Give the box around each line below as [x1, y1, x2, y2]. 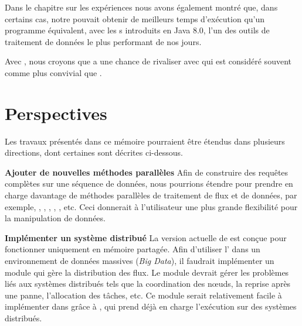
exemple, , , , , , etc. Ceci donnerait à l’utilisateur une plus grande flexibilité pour [5, 200, 298, 212]
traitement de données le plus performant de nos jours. [5, 35, 202, 47]
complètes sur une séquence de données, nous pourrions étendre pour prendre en [5, 177, 293, 190]
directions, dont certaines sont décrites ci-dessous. [5, 146, 183, 159]
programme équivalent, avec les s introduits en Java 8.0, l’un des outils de [5, 24, 270, 36]
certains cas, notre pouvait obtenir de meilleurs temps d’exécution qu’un [5, 12, 265, 25]
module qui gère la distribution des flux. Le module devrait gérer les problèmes [5, 266, 289, 278]
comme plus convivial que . [5, 66, 102, 78]
